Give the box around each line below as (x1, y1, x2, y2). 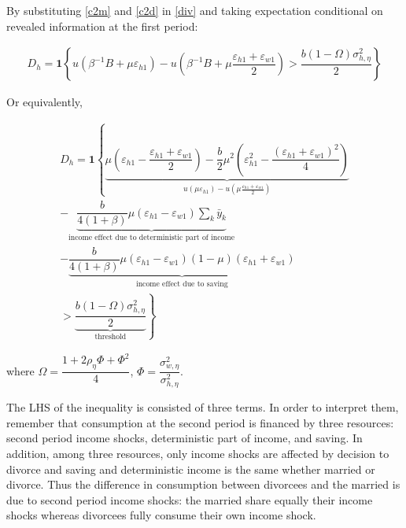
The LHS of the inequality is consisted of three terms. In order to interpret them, (6, 399, 399, 415)
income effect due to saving (135, 279, 228, 288)
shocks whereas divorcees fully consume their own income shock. (6, 507, 316, 523)
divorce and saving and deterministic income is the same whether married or (6, 460, 375, 477)
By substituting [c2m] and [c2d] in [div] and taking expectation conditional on (6, 2, 383, 18)
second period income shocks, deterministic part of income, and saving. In (6, 430, 363, 446)
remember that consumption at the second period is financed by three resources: (6, 414, 394, 430)
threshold (94, 333, 127, 342)
